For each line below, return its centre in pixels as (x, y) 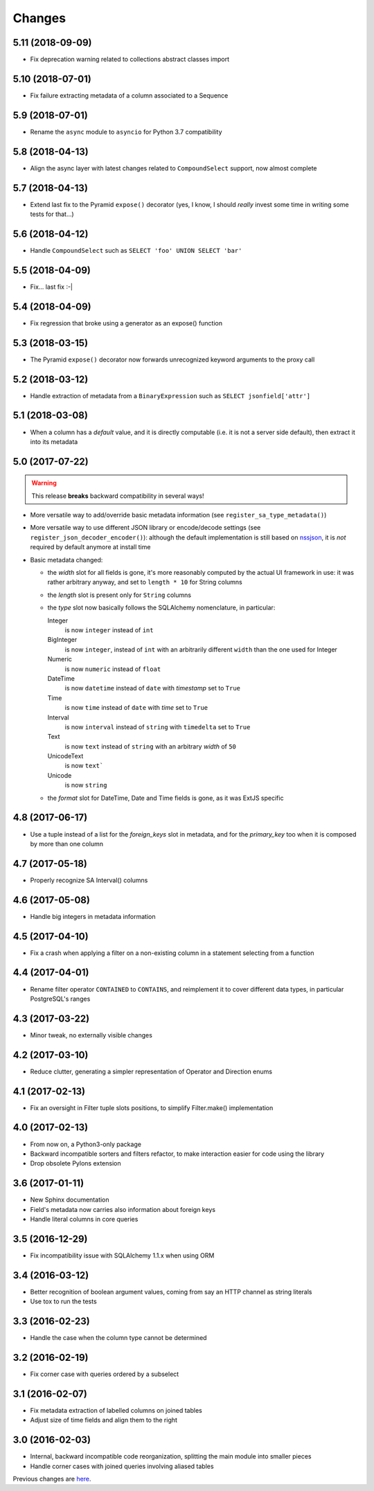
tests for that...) (52, 214)
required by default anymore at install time (90, 547)
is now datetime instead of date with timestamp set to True (153, 688)
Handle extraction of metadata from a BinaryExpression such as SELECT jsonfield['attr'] (170, 395)
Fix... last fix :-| (51, 287)
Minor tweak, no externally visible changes (91, 1035)
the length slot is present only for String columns (119, 595)
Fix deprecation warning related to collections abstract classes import (130, 60)
